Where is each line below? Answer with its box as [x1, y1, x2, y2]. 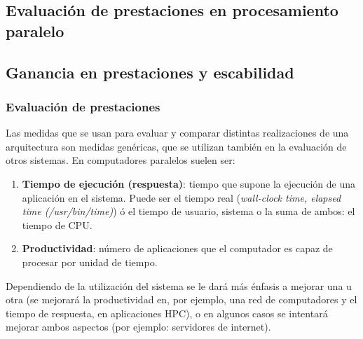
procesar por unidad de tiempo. [22, 254, 158, 269]
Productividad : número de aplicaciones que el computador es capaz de [22, 241, 333, 256]
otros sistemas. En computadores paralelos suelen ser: [6, 153, 235, 167]
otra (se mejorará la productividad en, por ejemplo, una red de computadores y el [6, 292, 357, 307]
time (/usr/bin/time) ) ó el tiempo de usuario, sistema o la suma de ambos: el [22, 204, 355, 219]
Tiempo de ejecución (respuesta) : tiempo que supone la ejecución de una [22, 176, 355, 191]
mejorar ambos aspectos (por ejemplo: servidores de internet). [6, 319, 271, 334]
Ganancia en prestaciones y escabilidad [6, 61, 294, 83]
